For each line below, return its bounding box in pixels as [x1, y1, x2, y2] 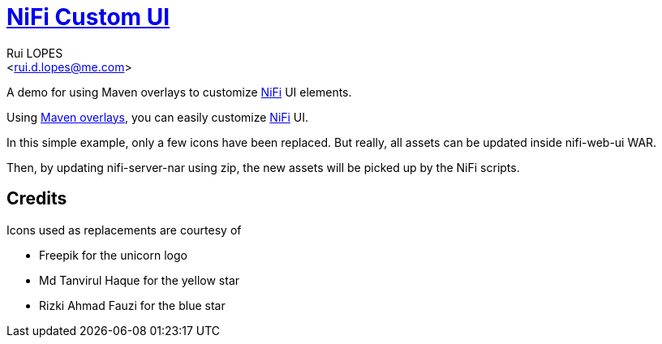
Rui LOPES [6, 45, 63, 60]
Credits [6, 188, 67, 209]
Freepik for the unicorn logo [39, 247, 187, 262]
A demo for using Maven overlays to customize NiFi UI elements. [6, 84, 352, 99]
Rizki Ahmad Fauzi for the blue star [39, 298, 226, 312]
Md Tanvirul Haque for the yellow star [39, 273, 240, 287]
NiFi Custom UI [6, 3, 170, 31]
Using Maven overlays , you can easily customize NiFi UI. [6, 110, 309, 124]
